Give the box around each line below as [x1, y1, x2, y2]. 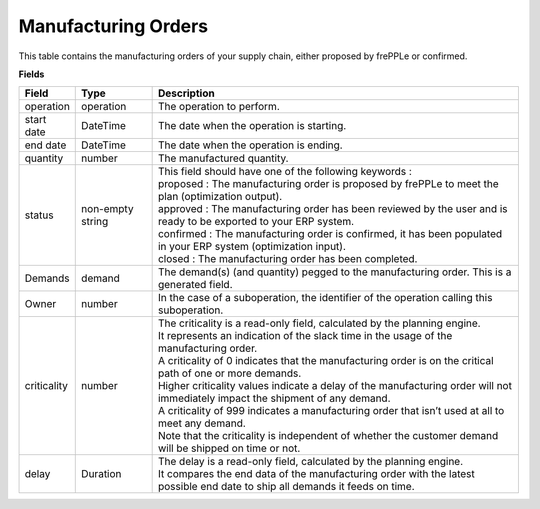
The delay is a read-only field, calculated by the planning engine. [157, 455, 464, 469]
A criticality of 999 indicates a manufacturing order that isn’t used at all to [157, 404, 505, 418]
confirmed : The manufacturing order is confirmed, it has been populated [157, 227, 503, 241]
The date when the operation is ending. [157, 138, 344, 152]
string [81, 215, 109, 229]
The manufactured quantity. [157, 151, 289, 165]
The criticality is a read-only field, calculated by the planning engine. [157, 316, 481, 330]
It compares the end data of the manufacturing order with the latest [157, 467, 475, 481]
